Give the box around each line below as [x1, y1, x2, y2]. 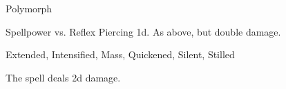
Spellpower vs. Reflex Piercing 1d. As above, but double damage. [6, 24, 281, 38]
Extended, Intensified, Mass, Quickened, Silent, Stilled [6, 47, 235, 62]
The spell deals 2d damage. [6, 70, 121, 84]
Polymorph [6, 1, 53, 15]
